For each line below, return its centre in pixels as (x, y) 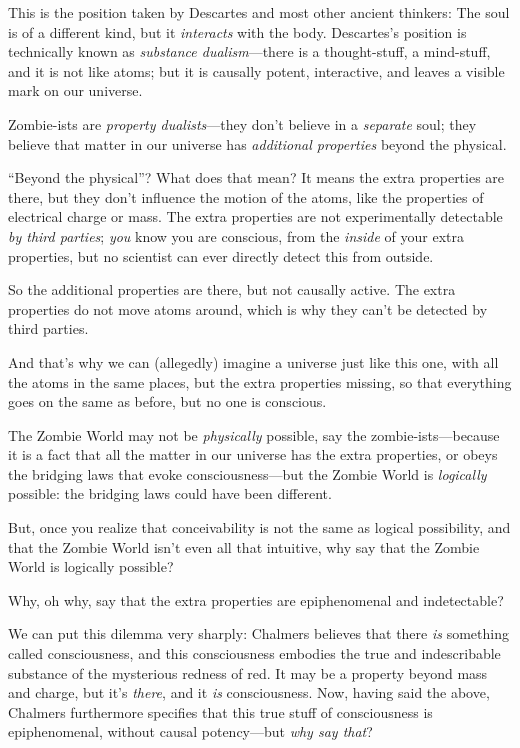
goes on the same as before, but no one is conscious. (167, 401)
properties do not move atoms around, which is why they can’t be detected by (248, 308)
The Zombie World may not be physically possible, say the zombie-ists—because (254, 434)
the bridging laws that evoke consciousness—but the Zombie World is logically (247, 473)
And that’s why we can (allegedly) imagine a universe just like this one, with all (253, 361)
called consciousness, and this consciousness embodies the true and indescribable (254, 653)
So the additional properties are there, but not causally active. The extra (232, 289)
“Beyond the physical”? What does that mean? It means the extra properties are (256, 177)
